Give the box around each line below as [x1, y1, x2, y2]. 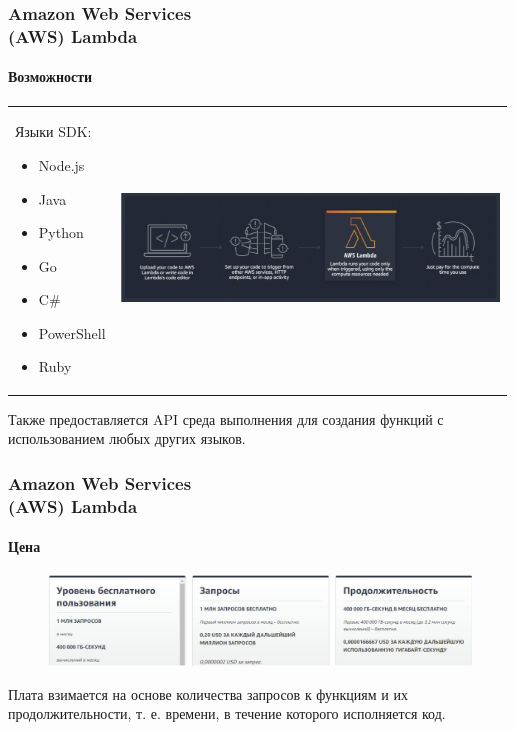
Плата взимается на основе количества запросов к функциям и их [8, 683, 408, 704]
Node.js [38, 154, 85, 175]
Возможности [8, 66, 93, 87]
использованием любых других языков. [8, 428, 246, 449]
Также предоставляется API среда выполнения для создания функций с [8, 408, 444, 429]
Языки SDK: [15, 121, 92, 142]
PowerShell [38, 322, 106, 343]
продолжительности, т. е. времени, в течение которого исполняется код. [8, 703, 446, 724]
